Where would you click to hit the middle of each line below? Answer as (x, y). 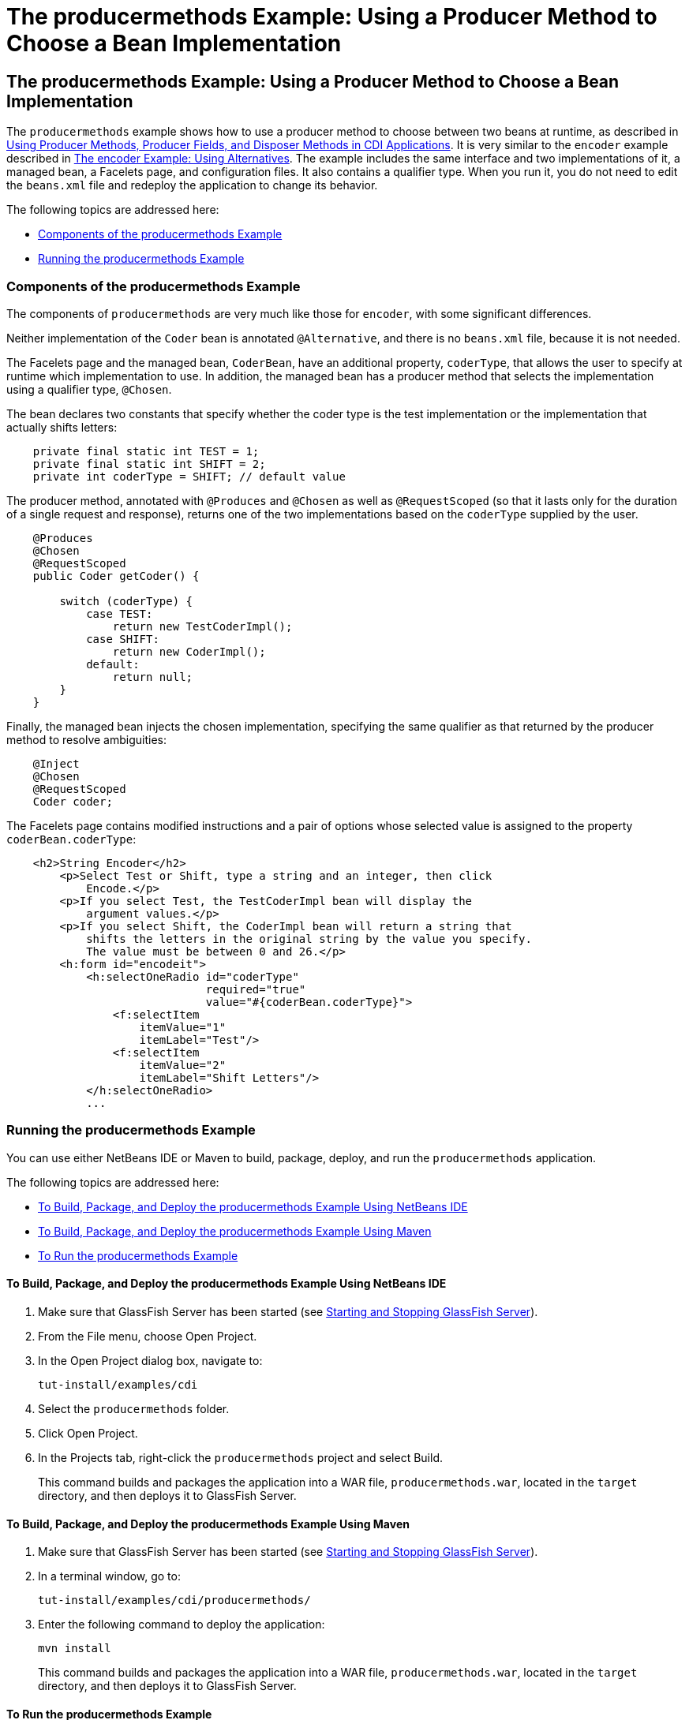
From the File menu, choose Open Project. (148, 1336)
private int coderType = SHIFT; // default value (189, 476)
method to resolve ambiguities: (86, 739)
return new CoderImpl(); (189, 651)
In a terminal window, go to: (109, 1576)
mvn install (75, 1649)
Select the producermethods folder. (134, 1408)
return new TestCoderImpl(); (202, 626)
